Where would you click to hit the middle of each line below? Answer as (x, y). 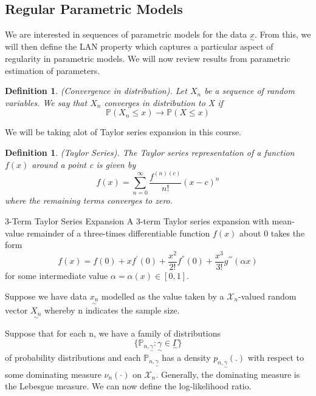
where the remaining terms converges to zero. (89, 200)
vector (16, 310)
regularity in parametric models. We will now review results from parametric (148, 59)
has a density (186, 357)
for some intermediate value (57, 275)
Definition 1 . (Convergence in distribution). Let (96, 91)
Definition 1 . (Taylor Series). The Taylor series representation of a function (150, 152)
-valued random (267, 296)
